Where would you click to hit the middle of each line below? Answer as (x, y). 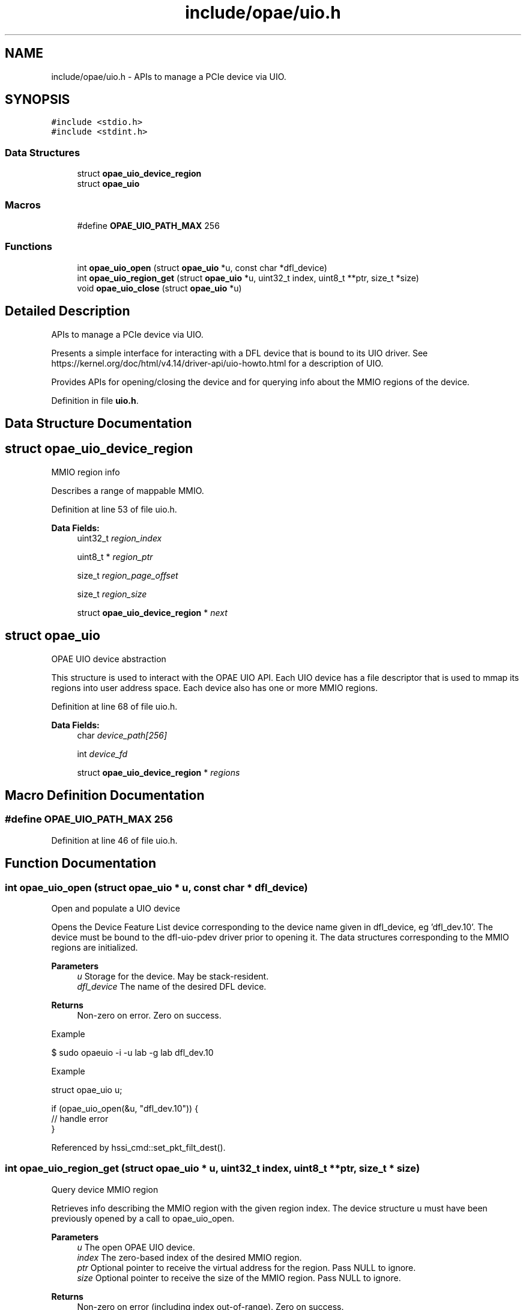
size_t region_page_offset (128, 575)
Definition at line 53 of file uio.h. (114, 509)
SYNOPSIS (38, 100)
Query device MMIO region (105, 1189)
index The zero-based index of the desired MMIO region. (189, 1257)
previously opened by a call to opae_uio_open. (143, 1218)
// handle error (80, 1119)
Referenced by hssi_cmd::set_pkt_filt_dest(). (138, 1148)
